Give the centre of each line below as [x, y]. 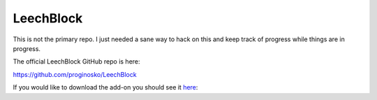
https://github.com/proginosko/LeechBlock [75, 74]
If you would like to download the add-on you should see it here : [105, 87]
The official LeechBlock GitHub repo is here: [76, 62]
